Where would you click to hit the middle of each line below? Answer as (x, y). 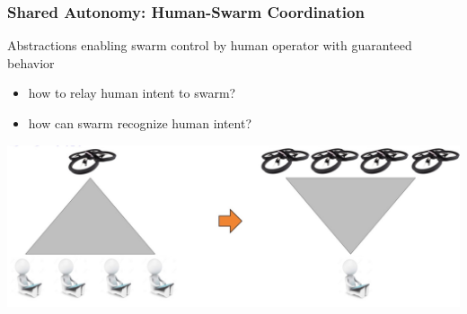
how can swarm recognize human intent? (140, 123)
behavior (31, 62)
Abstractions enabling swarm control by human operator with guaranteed (210, 45)
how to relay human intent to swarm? (132, 93)
